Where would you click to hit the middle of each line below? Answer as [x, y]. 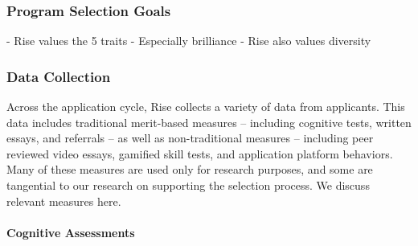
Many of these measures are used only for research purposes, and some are [190, 169]
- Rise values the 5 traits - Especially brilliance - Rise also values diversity [189, 41]
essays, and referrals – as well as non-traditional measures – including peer [190, 138]
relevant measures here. [64, 201]
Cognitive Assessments [71, 232]
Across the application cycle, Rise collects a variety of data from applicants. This [206, 107]
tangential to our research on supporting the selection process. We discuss [188, 185]
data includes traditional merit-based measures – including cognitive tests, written [209, 122]
